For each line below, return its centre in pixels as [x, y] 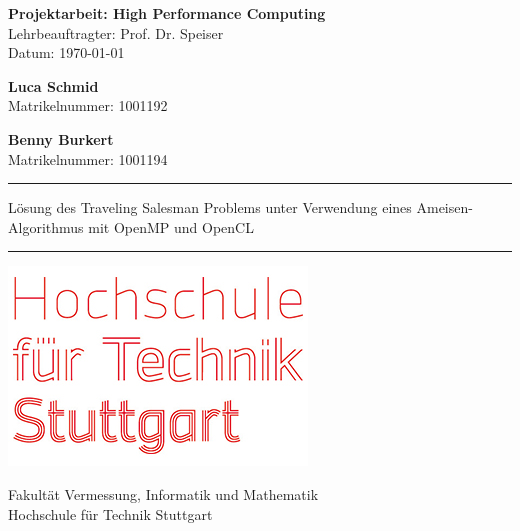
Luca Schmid [53, 85]
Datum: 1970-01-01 [66, 52]
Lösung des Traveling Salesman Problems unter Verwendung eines [210, 207]
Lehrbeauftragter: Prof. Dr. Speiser [116, 32]
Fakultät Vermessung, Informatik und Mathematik [163, 493]
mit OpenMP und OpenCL [171, 226]
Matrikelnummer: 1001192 [88, 105]
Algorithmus [46, 226]
